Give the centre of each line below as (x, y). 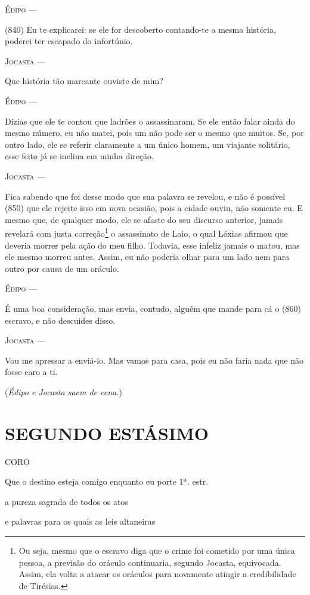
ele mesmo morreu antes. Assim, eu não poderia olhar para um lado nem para (147, 257)
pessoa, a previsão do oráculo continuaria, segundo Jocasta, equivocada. (150, 562)
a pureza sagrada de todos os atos (66, 501)
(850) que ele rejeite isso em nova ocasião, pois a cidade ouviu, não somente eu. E (154, 208)
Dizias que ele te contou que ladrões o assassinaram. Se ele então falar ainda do (150, 121)
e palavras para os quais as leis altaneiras (80, 521)
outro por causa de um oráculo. (62, 268)
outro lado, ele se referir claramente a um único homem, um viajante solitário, (148, 144)
